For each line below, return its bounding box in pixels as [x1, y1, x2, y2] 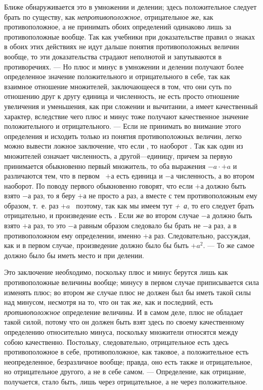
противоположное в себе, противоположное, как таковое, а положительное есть [4, 346, 249, 357]
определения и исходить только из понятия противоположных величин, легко [4, 130, 242, 141]
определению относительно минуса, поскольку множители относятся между [4, 327, 238, 337]
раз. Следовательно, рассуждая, [154, 230, 251, 240]
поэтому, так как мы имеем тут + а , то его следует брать [76, 200, 254, 210]
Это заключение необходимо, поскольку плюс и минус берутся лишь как [4, 267, 228, 277]
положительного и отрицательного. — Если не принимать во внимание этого [4, 121, 241, 131]
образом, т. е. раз [4, 200, 59, 210]
